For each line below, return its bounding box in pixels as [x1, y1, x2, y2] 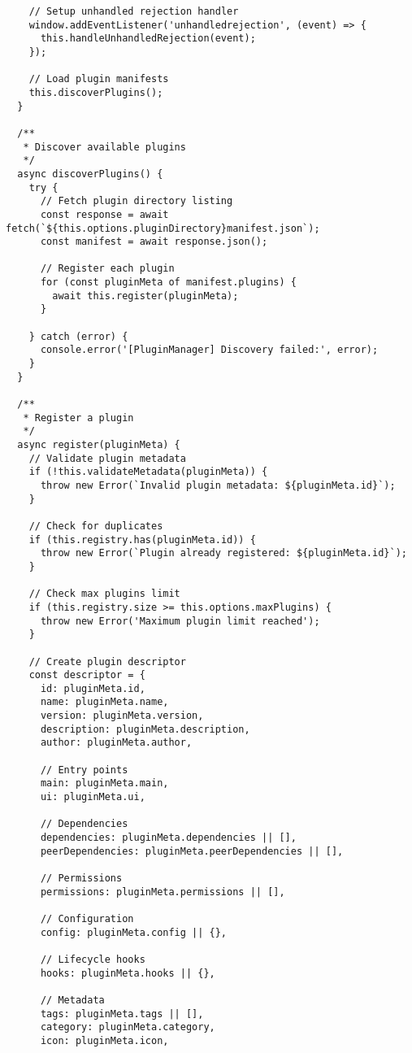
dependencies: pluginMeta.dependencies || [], [40, 832, 297, 844]
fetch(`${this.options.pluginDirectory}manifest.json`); [6, 222, 320, 234]
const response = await [40, 208, 169, 220]
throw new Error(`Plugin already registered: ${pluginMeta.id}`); [40, 547, 407, 559]
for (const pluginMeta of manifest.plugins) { [40, 276, 297, 289]
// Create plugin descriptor [28, 655, 186, 668]
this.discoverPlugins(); [28, 86, 163, 98]
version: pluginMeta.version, [40, 710, 204, 722]
